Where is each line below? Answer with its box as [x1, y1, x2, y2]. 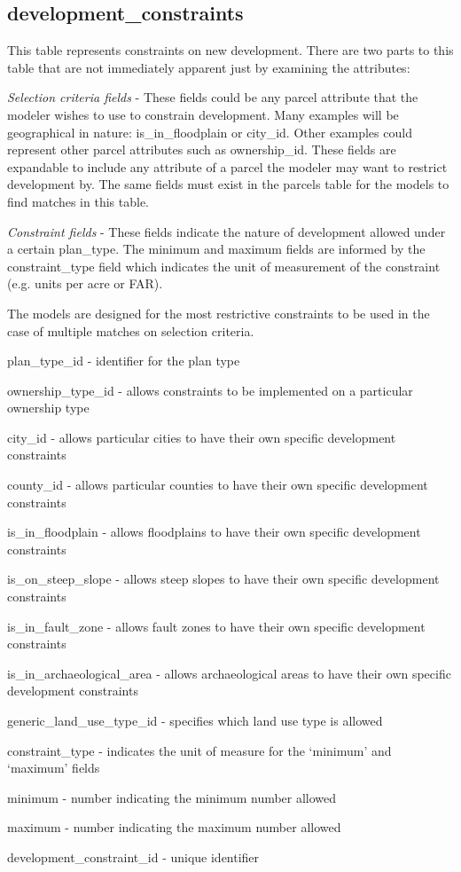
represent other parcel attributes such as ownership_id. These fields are [7, 140, 396, 159]
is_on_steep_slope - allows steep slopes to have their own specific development [7, 570, 440, 588]
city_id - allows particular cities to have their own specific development [7, 428, 396, 446]
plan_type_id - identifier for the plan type [7, 351, 240, 370]
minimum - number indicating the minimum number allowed [7, 788, 337, 806]
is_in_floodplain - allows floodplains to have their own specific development [7, 522, 421, 541]
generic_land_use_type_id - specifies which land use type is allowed [7, 711, 383, 730]
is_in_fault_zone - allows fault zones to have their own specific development [7, 617, 426, 635]
